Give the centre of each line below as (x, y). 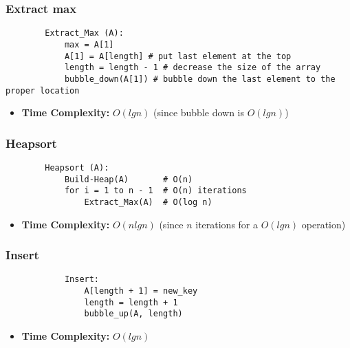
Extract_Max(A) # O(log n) (148, 202)
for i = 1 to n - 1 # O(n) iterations (155, 191)
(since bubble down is (199, 112)
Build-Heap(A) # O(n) (129, 179)
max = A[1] (89, 44)
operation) (324, 224)
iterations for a (227, 224)
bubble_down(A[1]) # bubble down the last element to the (200, 79)
